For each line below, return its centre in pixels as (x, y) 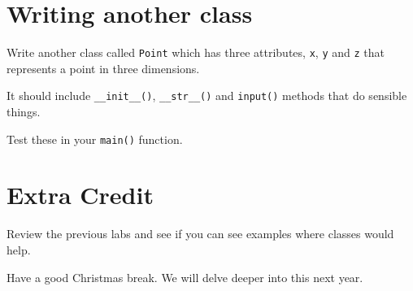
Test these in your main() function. (95, 139)
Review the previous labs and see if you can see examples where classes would (200, 234)
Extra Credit (80, 195)
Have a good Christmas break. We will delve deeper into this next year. (185, 277)
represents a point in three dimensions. (103, 68)
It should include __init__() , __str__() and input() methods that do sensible (207, 96)
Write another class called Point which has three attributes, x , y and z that (196, 52)
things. (24, 112)
